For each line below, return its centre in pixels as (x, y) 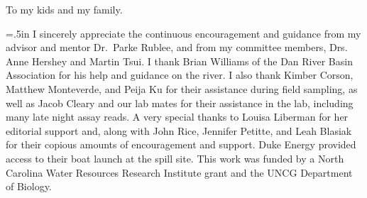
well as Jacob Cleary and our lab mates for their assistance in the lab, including (180, 103)
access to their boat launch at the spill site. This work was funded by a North (175, 158)
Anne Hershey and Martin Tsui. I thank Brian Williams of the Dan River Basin (179, 61)
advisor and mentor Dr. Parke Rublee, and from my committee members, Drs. (177, 47)
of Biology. (29, 186)
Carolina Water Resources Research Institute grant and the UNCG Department (179, 172)
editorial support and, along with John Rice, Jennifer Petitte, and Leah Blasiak (179, 130)
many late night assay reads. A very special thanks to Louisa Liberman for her (177, 117)
